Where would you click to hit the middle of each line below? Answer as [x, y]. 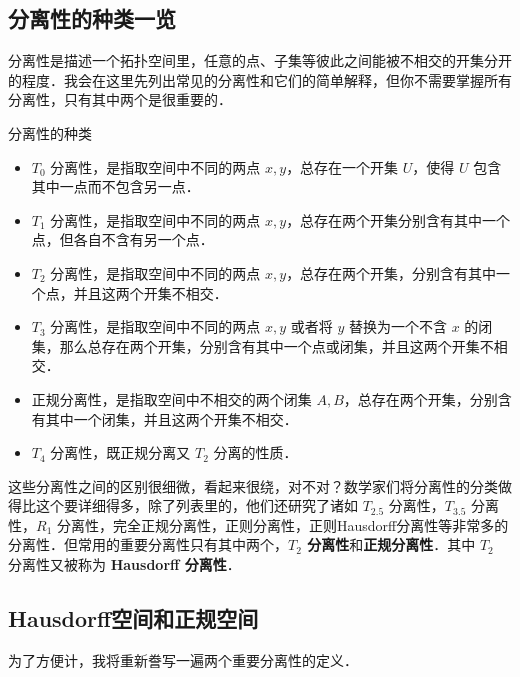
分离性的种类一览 [92, 18]
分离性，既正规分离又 [120, 452]
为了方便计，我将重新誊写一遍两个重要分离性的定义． [183, 659]
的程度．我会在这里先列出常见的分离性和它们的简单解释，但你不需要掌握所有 [260, 79]
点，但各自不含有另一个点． [122, 239]
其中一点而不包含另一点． [115, 186]
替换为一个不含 [397, 326]
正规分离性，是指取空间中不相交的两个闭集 [171, 398]
